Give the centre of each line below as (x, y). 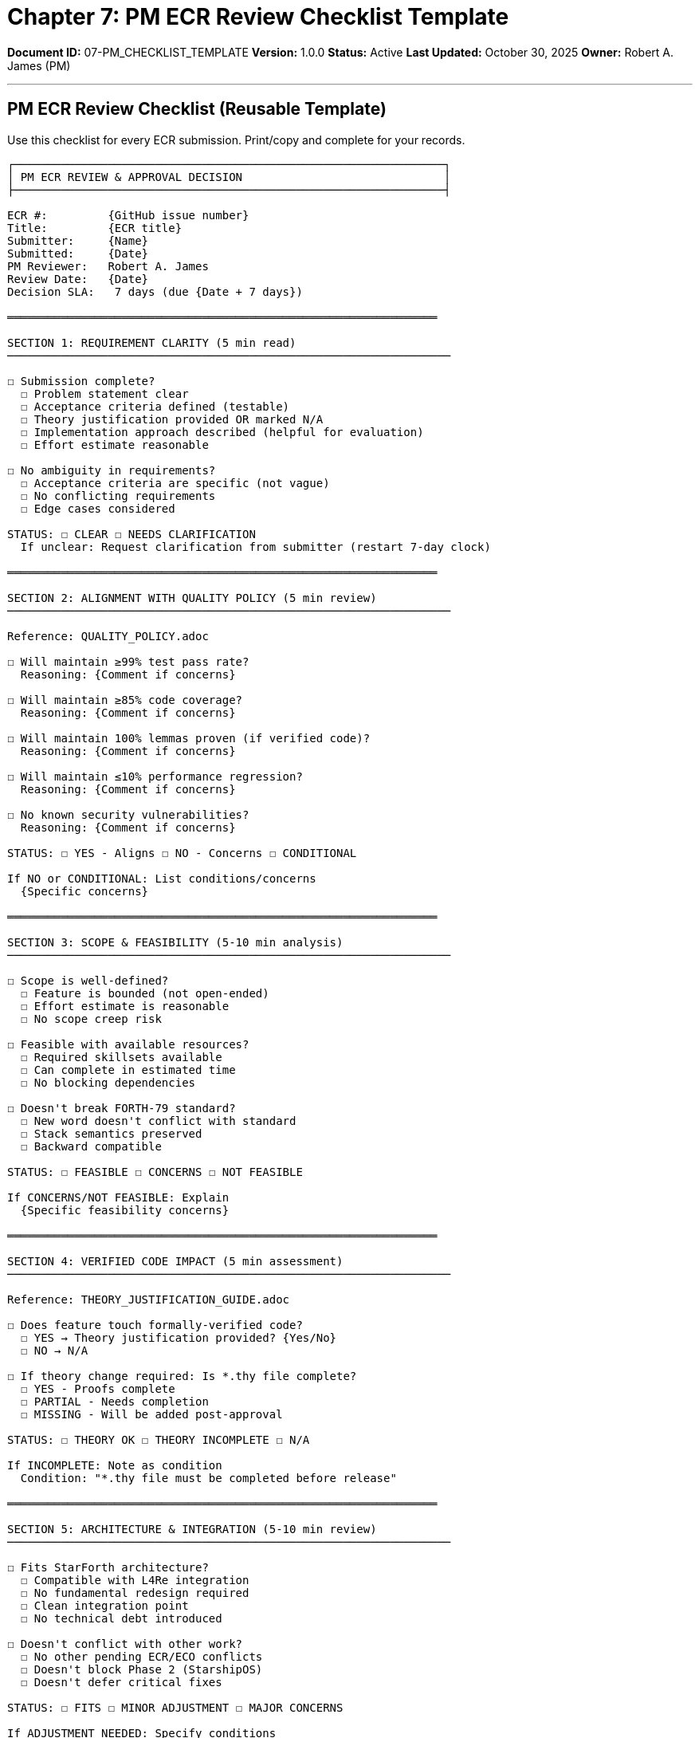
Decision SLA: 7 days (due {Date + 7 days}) (155, 291)
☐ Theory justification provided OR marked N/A (172, 419)
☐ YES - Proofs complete (98, 1388)
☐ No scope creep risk (91, 1018)
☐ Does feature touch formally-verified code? (155, 1325)
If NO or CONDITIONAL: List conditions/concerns (162, 878)
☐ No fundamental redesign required (135, 1593)
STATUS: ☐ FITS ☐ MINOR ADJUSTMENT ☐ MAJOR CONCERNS (175, 1707)
